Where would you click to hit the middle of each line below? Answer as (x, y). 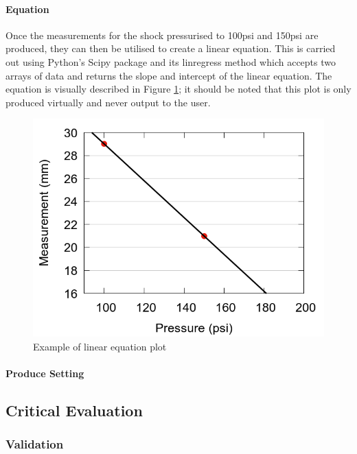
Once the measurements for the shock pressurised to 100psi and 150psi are (162, 35)
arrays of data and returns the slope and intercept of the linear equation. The (169, 75)
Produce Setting (45, 373)
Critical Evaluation (74, 410)
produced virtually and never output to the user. (108, 102)
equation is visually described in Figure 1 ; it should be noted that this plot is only (178, 89)
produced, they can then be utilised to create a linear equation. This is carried (171, 48)
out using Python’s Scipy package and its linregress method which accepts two (171, 61)
